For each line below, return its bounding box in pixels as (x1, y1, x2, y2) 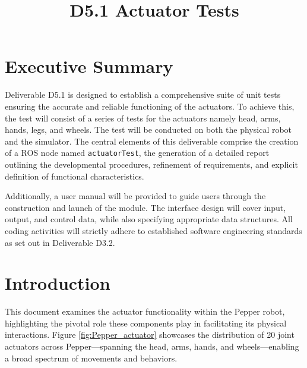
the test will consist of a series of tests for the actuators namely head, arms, (5, 111, 281, 124)
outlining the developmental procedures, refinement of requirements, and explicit (5, 158, 298, 170)
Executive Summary (5, 54, 173, 78)
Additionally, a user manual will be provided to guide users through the (5, 190, 266, 202)
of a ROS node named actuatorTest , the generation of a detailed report (5, 146, 270, 159)
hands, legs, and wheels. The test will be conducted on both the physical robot (5, 123, 292, 136)
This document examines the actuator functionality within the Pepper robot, (5, 305, 285, 318)
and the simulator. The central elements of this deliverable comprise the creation (5, 135, 299, 147)
